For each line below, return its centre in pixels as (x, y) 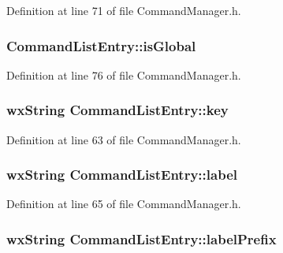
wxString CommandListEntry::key (117, 110)
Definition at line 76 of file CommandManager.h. (124, 74)
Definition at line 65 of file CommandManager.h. (124, 204)
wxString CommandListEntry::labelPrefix (141, 238)
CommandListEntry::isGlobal (101, 45)
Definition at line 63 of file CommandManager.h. (124, 139)
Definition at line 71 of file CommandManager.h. (124, 10)
